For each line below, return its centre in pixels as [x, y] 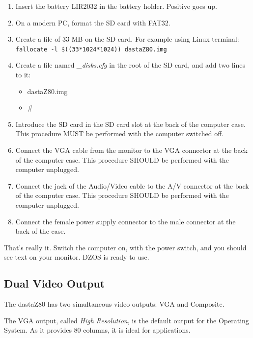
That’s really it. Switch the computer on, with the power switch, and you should [125, 247]
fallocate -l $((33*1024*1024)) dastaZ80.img [91, 49]
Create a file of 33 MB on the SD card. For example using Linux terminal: [127, 39]
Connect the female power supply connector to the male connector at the [126, 221]
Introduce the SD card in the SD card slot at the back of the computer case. [130, 124]
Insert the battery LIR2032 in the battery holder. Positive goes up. [116, 6]
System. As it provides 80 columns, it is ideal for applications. [97, 330]
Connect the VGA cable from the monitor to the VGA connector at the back [131, 150]
